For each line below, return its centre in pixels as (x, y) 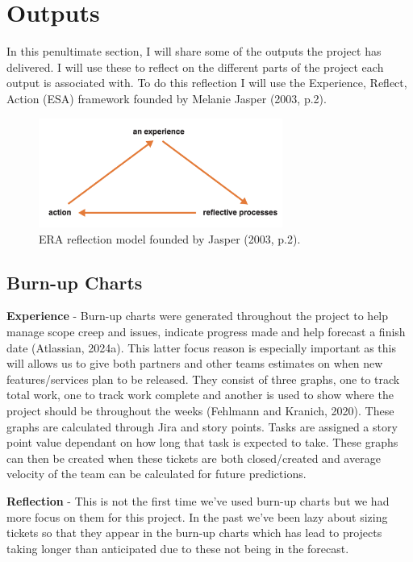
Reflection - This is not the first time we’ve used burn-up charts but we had (198, 500)
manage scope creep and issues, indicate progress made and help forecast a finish (206, 331)
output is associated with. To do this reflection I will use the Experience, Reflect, (207, 83)
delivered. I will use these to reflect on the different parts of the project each (195, 67)
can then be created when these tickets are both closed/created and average (194, 458)
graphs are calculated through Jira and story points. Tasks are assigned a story (202, 426)
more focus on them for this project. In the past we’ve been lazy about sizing (197, 516)
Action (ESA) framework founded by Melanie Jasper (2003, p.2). (167, 98)
